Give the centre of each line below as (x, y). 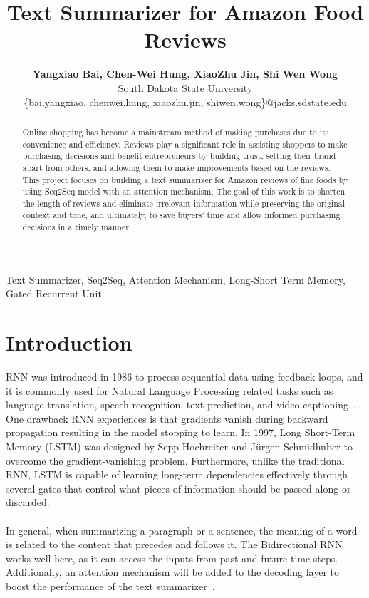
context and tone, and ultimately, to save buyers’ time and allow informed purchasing (181, 215)
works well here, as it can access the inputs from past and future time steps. (172, 558)
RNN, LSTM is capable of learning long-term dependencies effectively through (177, 474)
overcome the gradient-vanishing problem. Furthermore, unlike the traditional (175, 460)
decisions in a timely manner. (77, 227)
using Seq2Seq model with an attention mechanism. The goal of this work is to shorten (184, 191)
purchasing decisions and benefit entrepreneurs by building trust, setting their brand (179, 156)
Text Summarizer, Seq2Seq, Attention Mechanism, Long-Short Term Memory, (176, 279)
